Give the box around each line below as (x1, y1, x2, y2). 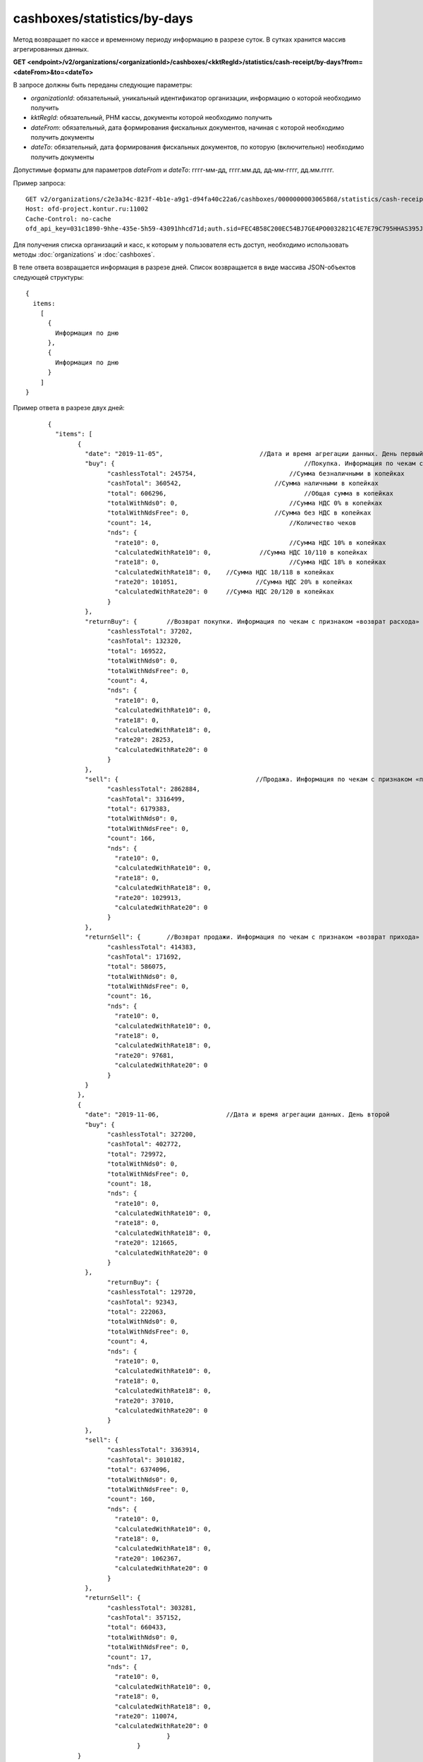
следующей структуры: (13, 273, 85, 281)
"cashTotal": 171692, (106, 952, 183, 961)
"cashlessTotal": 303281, (106, 1603, 197, 1612)
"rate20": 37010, (114, 1396, 175, 1405)
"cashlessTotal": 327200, (106, 1130, 197, 1138)
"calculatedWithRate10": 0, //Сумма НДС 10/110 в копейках (114, 548, 368, 556)
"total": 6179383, (106, 805, 171, 813)
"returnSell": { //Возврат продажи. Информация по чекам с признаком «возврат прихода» (85, 933, 419, 941)
